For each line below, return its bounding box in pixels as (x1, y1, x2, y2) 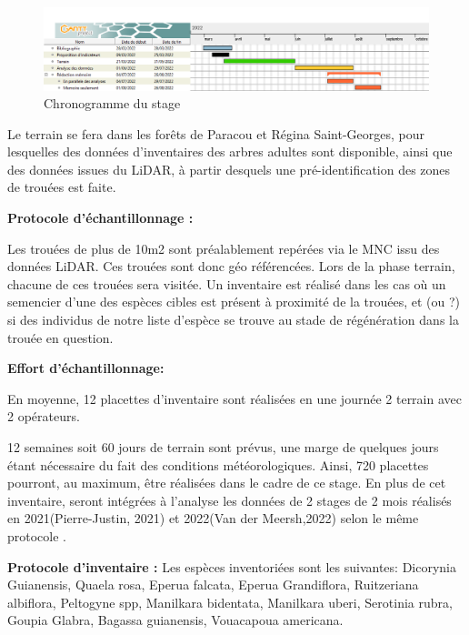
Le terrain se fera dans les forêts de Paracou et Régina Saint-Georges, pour (7, 124, 425, 143)
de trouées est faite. (7, 177, 116, 197)
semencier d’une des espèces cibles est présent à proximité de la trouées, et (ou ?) (7, 292, 461, 311)
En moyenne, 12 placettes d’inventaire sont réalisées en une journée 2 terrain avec (7, 388, 462, 408)
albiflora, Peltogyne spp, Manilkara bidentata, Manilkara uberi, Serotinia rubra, (7, 592, 453, 611)
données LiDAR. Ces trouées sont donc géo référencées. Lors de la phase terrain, (7, 257, 455, 276)
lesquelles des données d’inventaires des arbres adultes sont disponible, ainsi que (7, 142, 453, 161)
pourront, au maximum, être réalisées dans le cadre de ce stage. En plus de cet (7, 473, 446, 492)
